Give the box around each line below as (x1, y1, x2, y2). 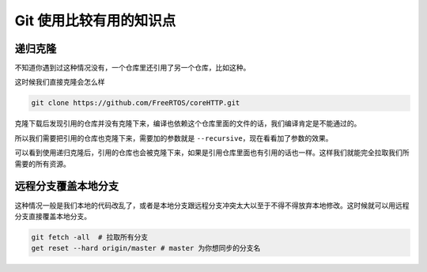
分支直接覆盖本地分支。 (14, 211, 91, 221)
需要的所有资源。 (14, 159, 70, 168)
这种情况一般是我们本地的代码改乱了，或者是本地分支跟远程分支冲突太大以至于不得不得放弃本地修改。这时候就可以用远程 (14, 200, 410, 210)
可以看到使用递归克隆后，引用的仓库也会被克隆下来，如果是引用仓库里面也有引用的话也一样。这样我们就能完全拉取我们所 (14, 148, 410, 157)
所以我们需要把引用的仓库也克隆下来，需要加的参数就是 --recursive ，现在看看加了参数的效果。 (14, 133, 333, 142)
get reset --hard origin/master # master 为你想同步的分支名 (31, 244, 261, 253)
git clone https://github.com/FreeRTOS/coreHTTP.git (31, 99, 240, 108)
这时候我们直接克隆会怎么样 (14, 77, 105, 87)
